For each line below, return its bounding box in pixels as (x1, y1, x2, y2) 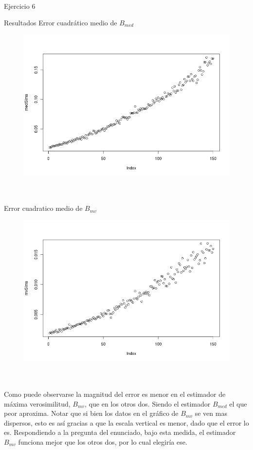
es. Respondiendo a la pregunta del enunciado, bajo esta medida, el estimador (4, 427, 236, 437)
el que (229, 398, 247, 409)
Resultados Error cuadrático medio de (4, 17, 117, 27)
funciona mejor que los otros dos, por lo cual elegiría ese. (18, 436, 187, 447)
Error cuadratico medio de (4, 203, 83, 213)
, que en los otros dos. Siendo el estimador (85, 398, 211, 409)
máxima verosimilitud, (4, 398, 71, 409)
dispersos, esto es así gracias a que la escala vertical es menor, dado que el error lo (4, 417, 249, 428)
